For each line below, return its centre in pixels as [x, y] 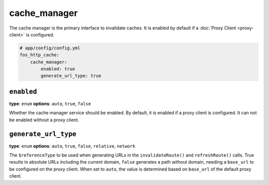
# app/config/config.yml [50, 48]
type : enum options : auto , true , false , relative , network [72, 146]
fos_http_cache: [40, 55]
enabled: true [58, 69]
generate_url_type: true [71, 76]
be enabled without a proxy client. [44, 120]
